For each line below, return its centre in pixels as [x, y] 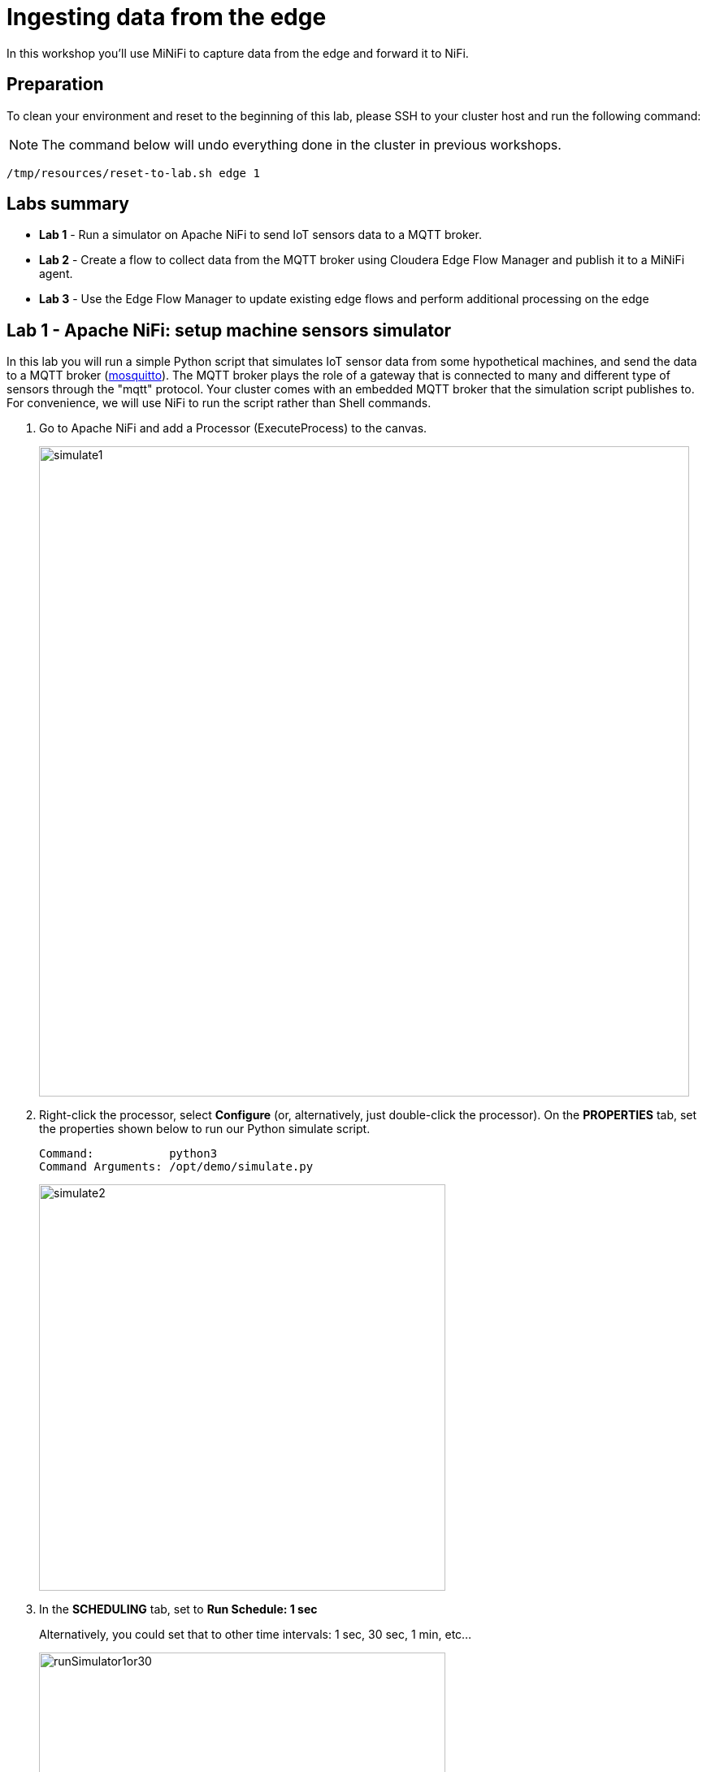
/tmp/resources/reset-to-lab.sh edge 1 [133, 173]
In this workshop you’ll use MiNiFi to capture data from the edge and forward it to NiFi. [238, 53]
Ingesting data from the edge [167, 17]
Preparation [55, 85]
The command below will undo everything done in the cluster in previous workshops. [301, 144]
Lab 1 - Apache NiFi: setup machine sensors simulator [229, 330]
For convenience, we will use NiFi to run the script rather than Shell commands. [219, 403]
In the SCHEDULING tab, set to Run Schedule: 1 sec [178, 1609]
